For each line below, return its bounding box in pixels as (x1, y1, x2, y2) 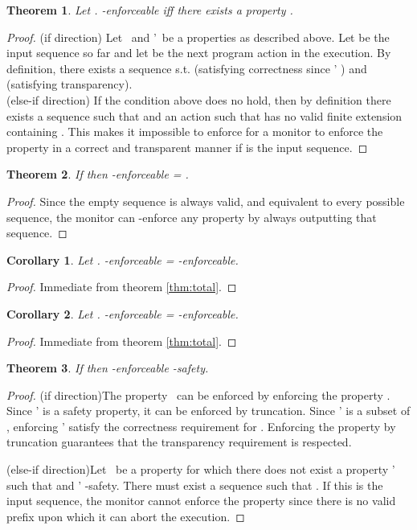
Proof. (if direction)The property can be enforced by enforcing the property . (6, 386, 390, 403)
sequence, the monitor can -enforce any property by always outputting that (6, 208, 377, 225)
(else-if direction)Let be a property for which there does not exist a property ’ (6, 461, 395, 478)
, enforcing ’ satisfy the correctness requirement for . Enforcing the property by (6, 417, 396, 434)
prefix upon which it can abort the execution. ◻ (6, 507, 245, 524)
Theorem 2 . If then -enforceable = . (6, 166, 189, 183)
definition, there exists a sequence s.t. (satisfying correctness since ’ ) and (6, 60, 367, 76)
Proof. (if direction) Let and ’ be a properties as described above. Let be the (6, 28, 390, 45)
